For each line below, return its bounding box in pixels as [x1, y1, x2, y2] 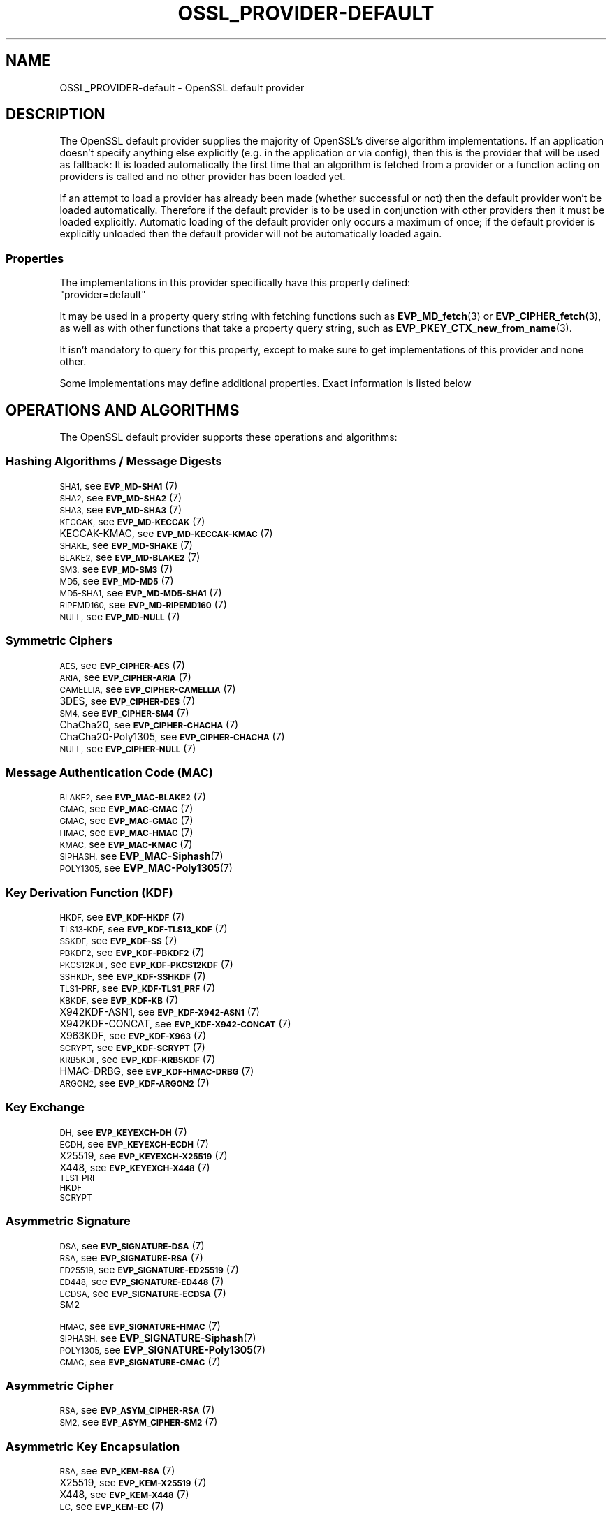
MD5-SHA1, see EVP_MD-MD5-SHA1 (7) [59, 586, 222, 599]
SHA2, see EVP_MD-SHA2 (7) [59, 491, 182, 504]
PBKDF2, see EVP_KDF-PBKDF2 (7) [59, 946, 205, 959]
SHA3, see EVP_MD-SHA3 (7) [59, 503, 182, 515]
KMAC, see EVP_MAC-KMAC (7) [59, 838, 193, 851]
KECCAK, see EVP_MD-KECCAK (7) [59, 515, 205, 527]
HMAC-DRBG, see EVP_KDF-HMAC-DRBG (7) [59, 1065, 254, 1078]
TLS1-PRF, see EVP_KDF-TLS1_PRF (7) [59, 982, 216, 995]
